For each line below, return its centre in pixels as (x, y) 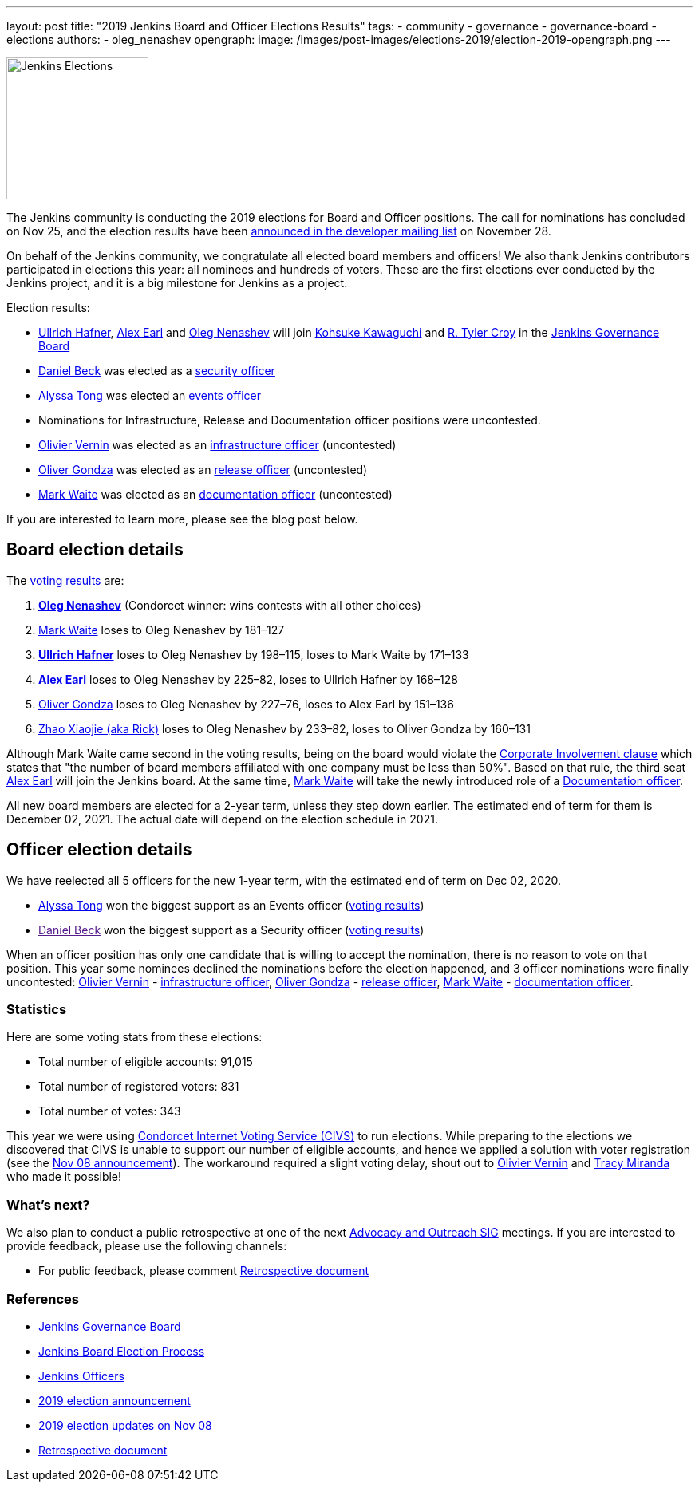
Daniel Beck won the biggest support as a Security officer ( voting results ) (231, 930)
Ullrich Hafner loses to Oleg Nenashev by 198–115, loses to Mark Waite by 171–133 (254, 654)
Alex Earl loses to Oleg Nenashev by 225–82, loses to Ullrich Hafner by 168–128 (248, 679)
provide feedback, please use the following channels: (147, 1246)
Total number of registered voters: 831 (139, 1087)
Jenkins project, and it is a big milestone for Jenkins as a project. (177, 283)
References (43, 1299)
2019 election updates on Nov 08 (125, 1425)
